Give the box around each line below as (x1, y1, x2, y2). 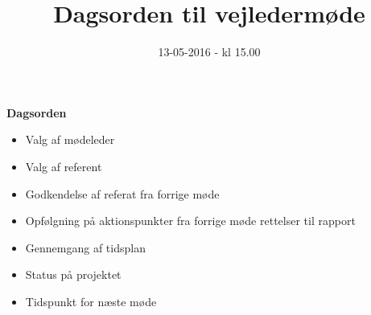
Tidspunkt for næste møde (25, 292, 157, 309)
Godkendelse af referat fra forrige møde (25, 185, 220, 202)
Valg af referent (25, 157, 102, 174)
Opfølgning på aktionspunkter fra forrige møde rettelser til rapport (25, 212, 356, 229)
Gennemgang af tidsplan (25, 239, 146, 256)
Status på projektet (25, 266, 122, 283)
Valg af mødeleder (25, 131, 115, 148)
